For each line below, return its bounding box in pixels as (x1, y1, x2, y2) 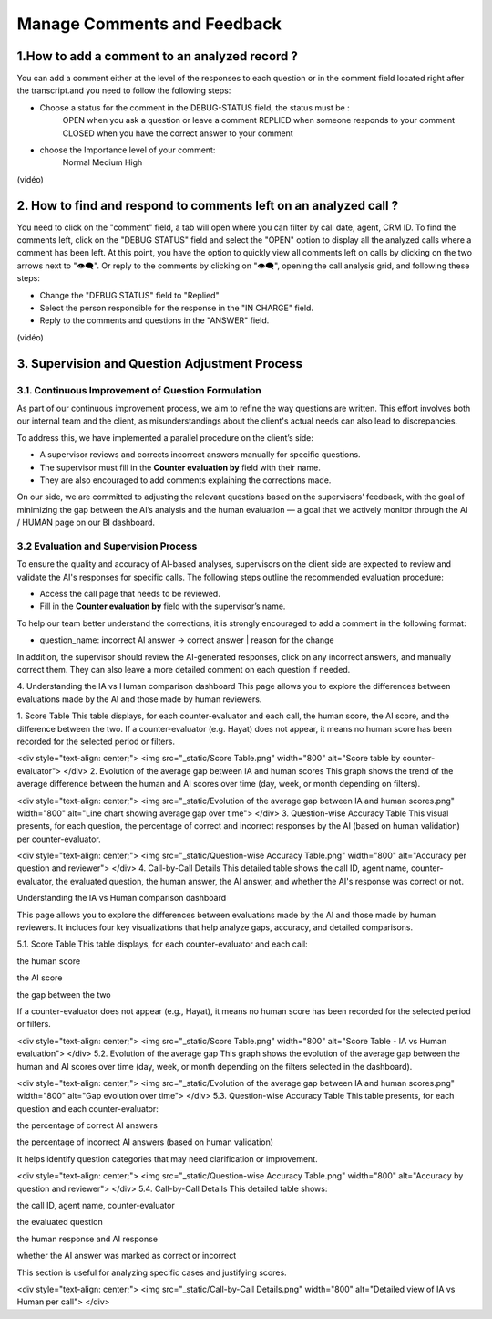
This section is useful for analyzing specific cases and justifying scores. (16, 1267, 287, 1278)
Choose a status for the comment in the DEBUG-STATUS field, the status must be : (39, 101, 350, 113)
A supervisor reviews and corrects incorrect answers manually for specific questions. (39, 449, 361, 460)
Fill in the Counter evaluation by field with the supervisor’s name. (39, 601, 286, 612)
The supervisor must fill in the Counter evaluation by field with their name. (39, 462, 321, 473)
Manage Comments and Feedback (16, 14, 282, 34)
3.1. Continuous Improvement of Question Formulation (16, 383, 261, 396)
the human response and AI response (16, 1233, 159, 1244)
